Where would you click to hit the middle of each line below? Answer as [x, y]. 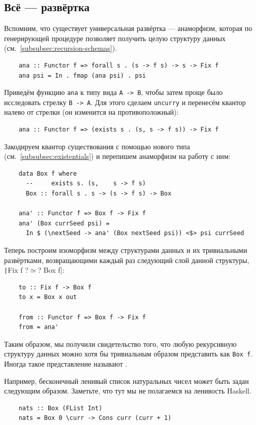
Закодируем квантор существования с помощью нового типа [97, 146]
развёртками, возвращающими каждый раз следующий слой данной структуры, [127, 260]
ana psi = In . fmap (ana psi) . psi [82, 75]
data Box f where [48, 173]
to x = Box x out [48, 297]
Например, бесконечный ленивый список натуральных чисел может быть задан [126, 381]
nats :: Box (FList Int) [60, 408]
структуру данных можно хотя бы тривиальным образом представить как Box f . [129, 354]
